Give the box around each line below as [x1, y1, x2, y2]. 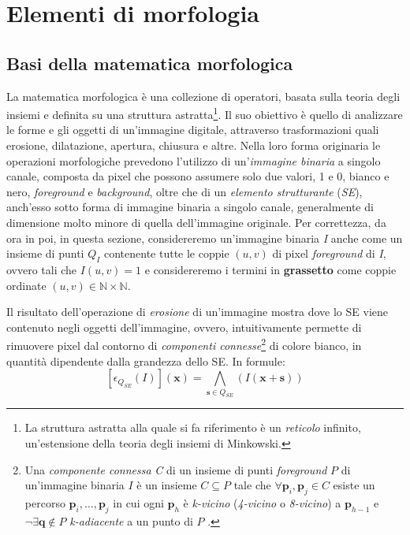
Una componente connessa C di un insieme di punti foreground [24, 461, 327, 477]
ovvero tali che [6, 261, 77, 277]
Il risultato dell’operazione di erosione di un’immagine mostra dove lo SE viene [6, 303, 388, 320]
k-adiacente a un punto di [69, 512, 193, 529]
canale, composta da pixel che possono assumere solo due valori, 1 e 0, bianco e [6, 168, 389, 184]
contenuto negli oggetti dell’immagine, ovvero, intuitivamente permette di [6, 318, 362, 335]
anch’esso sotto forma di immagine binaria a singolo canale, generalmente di [6, 199, 374, 215]
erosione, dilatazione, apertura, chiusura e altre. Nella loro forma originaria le [6, 137, 381, 154]
